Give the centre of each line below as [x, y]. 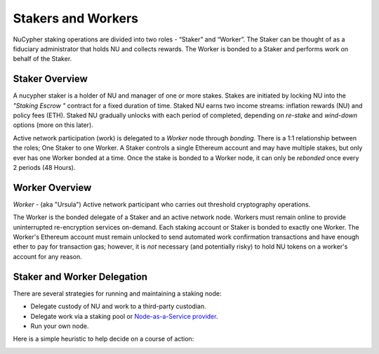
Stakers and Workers [76, 18]
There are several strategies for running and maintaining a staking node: [117, 293]
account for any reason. [47, 256]
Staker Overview [50, 79]
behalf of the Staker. [42, 59]
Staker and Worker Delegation [80, 276]
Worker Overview [52, 187]
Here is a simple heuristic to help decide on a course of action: [104, 339]
